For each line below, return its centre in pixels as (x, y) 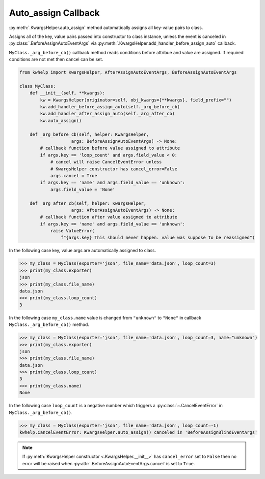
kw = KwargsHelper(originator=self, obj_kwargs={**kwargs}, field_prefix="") (136, 100)
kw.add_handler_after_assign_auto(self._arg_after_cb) (107, 114)
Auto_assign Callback (54, 13)
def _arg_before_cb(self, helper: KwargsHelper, (89, 134)
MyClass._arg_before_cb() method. (49, 324)
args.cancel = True (74, 176)
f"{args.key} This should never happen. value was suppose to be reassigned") (158, 238)
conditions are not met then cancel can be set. (56, 60)
